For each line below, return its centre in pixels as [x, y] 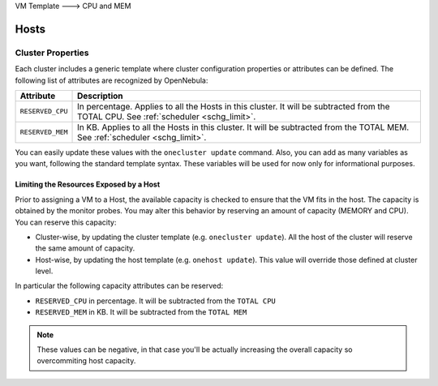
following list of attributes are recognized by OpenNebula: [112, 80]
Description [100, 96]
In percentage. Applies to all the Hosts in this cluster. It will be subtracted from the [234, 106]
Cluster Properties [52, 53]
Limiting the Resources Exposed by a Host [88, 184]
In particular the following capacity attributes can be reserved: [119, 286]
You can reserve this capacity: [66, 222]
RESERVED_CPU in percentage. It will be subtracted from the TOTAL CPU [155, 301]
